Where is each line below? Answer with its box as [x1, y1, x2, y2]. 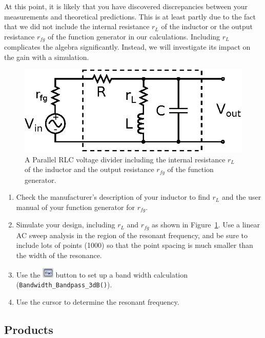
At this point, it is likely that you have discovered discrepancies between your [4, 1, 248, 11]
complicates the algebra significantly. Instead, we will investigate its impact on [4, 41, 251, 52]
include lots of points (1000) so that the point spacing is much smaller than [16, 240, 253, 250]
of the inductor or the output [161, 21, 253, 32]
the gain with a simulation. [4, 51, 89, 62]
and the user [221, 192, 261, 202]
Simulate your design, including [16, 219, 115, 230]
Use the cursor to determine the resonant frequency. [16, 296, 179, 307]
